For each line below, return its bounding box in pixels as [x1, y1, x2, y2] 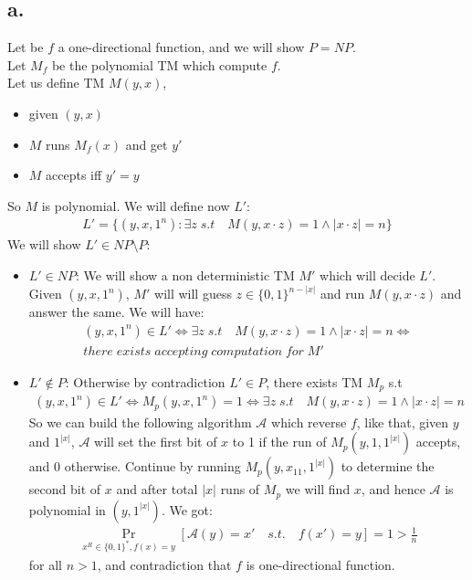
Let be [7, 37, 44, 57]
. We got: [161, 500, 213, 519]
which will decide [320, 265, 415, 284]
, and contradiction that [97, 555, 232, 575]
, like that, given [356, 412, 449, 431]
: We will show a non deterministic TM [76, 265, 295, 284]
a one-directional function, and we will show [58, 37, 305, 57]
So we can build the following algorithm [28, 412, 252, 431]
